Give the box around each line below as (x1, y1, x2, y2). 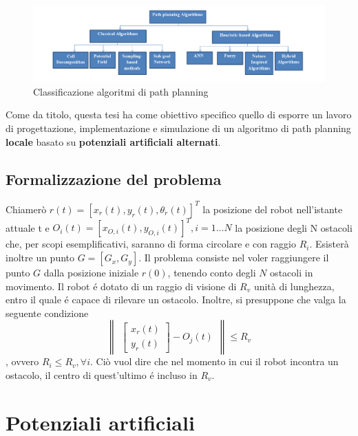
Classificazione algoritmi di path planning (33, 84, 209, 98)
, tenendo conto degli (167, 265, 256, 280)
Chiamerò (6, 201, 47, 216)
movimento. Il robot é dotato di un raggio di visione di (6, 279, 237, 293)
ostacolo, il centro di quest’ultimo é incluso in (6, 368, 198, 382)
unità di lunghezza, (253, 279, 335, 293)
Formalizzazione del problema (6, 168, 222, 189)
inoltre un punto (6, 250, 75, 265)
